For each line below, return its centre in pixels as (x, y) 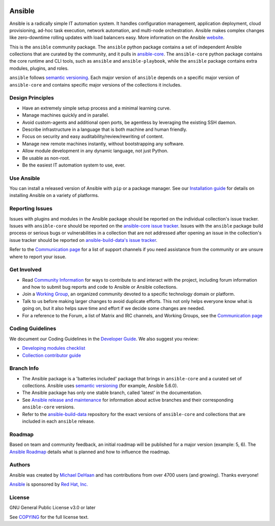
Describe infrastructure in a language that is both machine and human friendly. (105, 129)
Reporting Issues (31, 209)
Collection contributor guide (52, 355)
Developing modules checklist (54, 348)
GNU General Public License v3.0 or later (52, 508)
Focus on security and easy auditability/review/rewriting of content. (93, 136)
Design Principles (32, 98)
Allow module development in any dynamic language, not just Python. (95, 151)
